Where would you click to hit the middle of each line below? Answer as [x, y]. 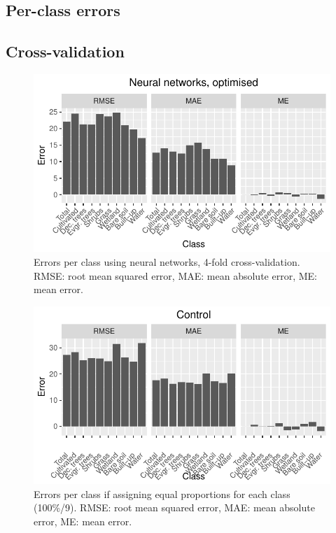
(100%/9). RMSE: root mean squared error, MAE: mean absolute [174, 507]
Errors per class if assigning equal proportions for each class [162, 493]
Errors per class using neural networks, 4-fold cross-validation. [167, 261]
